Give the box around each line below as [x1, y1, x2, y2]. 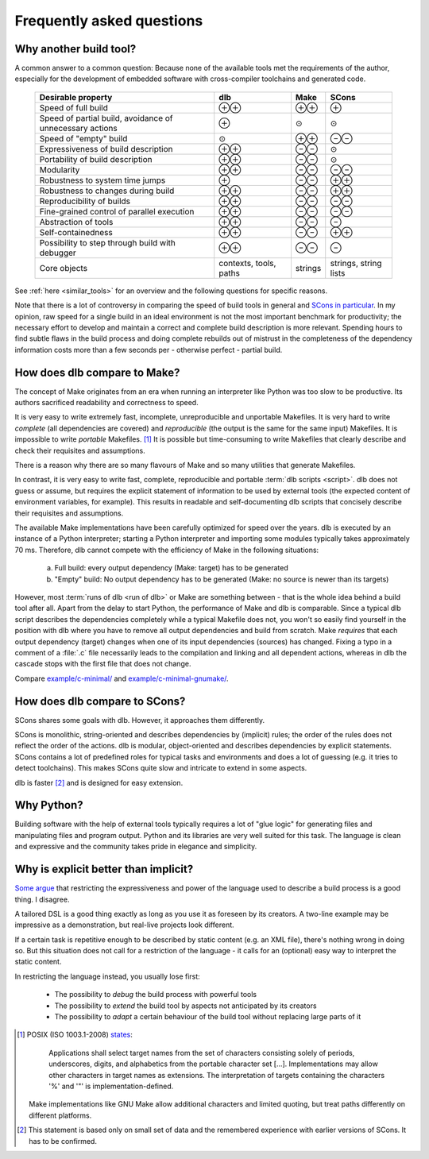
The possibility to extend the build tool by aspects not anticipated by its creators [54, 1001, 317, 1010]
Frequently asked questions [14, 12, 203, 29]
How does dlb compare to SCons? [14, 694, 186, 708]
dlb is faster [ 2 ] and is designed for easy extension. [14, 778, 184, 787]
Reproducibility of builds [39, 195, 131, 207]
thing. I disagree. [14, 894, 70, 904]
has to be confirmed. [29, 1136, 97, 1145]
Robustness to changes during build [39, 185, 175, 196]
